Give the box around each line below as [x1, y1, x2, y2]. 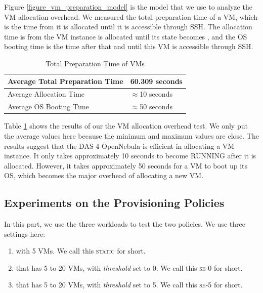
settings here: [4, 228, 46, 239]
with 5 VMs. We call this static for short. [16, 245, 146, 256]
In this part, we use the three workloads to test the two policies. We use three [4, 219, 245, 229]
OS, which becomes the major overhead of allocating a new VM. [4, 170, 204, 181]
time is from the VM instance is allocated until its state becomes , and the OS [4, 31, 247, 41]
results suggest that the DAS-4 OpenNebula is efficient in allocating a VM [4, 140, 235, 151]
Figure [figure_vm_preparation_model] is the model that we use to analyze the [4, 2, 252, 12]
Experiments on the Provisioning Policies [4, 195, 225, 211]
